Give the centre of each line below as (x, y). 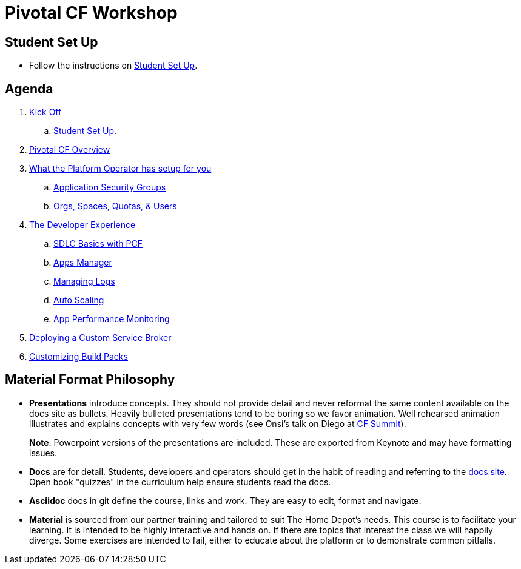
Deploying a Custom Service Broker (100, 338)
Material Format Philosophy (90, 380)
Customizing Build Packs (79, 357)
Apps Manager (83, 263)
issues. (43, 453)
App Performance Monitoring (112, 319)
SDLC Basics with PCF (98, 244)
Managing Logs (84, 281)
